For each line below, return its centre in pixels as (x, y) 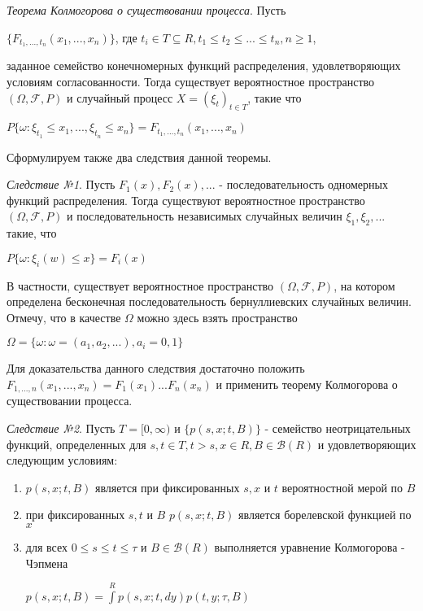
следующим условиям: (62, 460)
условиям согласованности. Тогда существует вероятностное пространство (191, 82)
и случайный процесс (120, 97)
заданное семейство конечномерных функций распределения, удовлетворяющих (204, 65)
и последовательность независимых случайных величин (205, 216)
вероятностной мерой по (342, 487)
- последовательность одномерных (303, 184)
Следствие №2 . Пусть (61, 428)
